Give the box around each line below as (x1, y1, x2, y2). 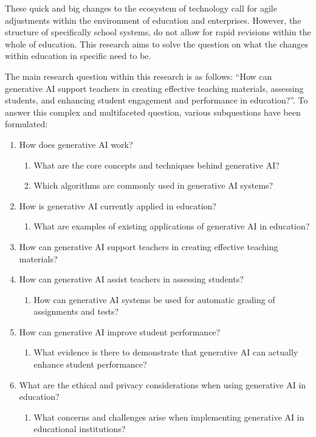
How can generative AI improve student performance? (19, 325, 221, 338)
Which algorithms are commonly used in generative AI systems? (33, 179, 273, 192)
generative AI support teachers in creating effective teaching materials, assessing (5, 82, 304, 94)
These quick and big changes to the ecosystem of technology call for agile (5, 2, 277, 14)
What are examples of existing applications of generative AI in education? (33, 220, 310, 232)
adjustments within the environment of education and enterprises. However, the (5, 13, 301, 26)
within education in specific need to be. (5, 49, 151, 62)
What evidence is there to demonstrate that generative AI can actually (33, 346, 298, 358)
